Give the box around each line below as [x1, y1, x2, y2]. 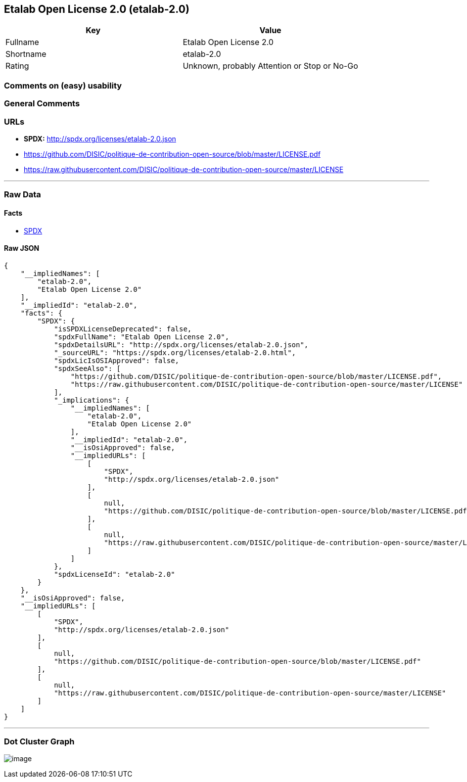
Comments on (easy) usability [4, 80, 122, 91]
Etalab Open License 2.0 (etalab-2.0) [4, 3, 189, 15]
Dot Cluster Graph [4, 736, 75, 747]
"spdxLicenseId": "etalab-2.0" [54, 570, 175, 578]
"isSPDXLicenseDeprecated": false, [54, 324, 192, 333]
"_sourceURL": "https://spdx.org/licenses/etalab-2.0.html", [54, 348, 296, 357]
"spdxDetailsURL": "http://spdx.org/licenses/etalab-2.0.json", [54, 340, 309, 349]
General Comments [4, 98, 80, 109]
